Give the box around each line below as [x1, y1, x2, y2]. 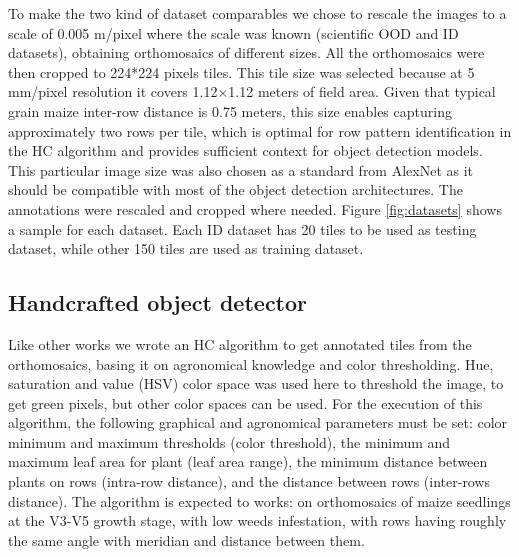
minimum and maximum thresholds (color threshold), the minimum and [8, 431, 451, 452]
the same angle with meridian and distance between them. [8, 529, 365, 550]
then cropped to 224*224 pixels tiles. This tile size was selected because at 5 [8, 61, 475, 82]
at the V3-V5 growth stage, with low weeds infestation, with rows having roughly [8, 510, 507, 531]
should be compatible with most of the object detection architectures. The [8, 179, 463, 200]
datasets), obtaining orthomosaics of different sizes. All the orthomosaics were [8, 42, 485, 63]
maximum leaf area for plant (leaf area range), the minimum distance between [8, 451, 488, 472]
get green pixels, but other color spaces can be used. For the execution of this [8, 392, 483, 413]
